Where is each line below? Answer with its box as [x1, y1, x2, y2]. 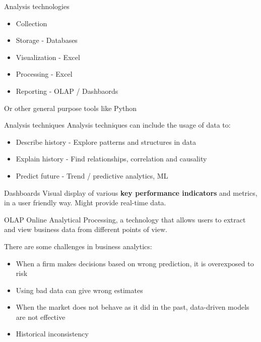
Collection [16, 18, 47, 28]
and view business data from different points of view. [4, 224, 167, 235]
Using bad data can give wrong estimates [16, 284, 143, 295]
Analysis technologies [4, 1, 70, 11]
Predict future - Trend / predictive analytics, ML [16, 170, 168, 181]
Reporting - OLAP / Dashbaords [16, 85, 118, 96]
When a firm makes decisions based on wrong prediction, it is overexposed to [16, 258, 254, 268]
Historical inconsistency [16, 328, 89, 339]
